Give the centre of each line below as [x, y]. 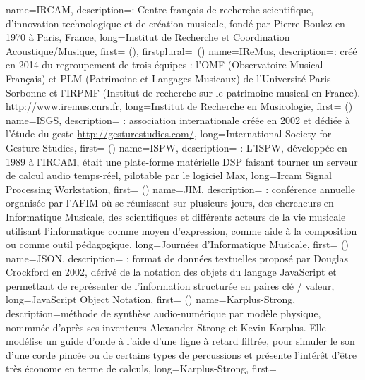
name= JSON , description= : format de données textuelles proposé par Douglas [177, 258]
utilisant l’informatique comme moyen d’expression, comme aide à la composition [181, 230]
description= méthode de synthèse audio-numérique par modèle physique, [163, 313]
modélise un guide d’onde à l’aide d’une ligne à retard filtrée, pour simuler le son [180, 341]
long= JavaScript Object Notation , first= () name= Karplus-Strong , [151, 299]
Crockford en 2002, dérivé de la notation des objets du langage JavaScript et [171, 272]
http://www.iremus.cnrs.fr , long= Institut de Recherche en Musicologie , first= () [179, 106]
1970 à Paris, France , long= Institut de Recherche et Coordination [148, 37]
